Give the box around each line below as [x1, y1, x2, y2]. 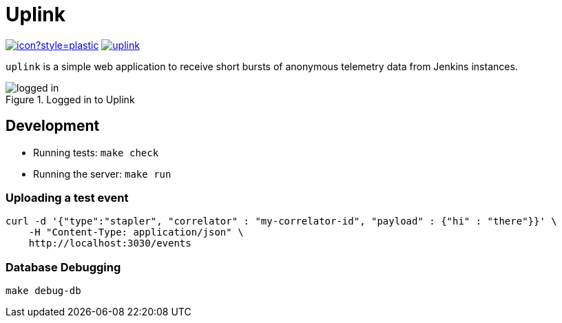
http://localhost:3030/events [28, 238, 191, 249]
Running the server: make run [33, 167, 171, 180]
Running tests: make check [33, 146, 159, 158]
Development [6, 117, 100, 135]
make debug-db [6, 285, 81, 297]
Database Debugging [6, 260, 121, 274]
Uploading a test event [6, 190, 129, 205]
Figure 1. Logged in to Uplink [6, 93, 135, 105]
